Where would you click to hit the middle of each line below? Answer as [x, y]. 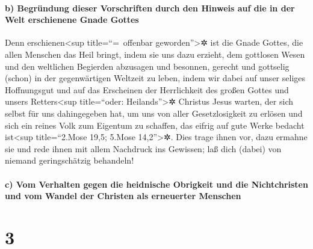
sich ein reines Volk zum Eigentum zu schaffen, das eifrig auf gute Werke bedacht [155, 125]
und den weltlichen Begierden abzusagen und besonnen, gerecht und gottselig [147, 66]
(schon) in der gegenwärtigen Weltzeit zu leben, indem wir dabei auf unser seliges [155, 78]
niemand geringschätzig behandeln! [70, 160]
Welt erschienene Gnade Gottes [72, 20]
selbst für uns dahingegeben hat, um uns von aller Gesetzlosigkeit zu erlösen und [154, 113]
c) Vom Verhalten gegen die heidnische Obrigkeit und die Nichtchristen [156, 184]
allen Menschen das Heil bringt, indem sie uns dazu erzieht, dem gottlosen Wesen [155, 54]
